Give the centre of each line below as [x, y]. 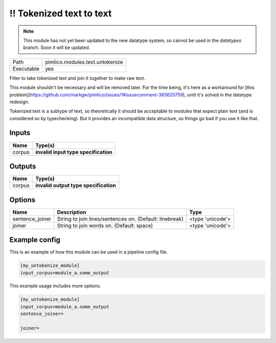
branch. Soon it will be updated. [57, 48]
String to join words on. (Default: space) [105, 225]
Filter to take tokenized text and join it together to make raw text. [77, 78]
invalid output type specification [75, 186]
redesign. [19, 102]
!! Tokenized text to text [61, 13]
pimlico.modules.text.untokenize [84, 62]
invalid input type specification [74, 152]
